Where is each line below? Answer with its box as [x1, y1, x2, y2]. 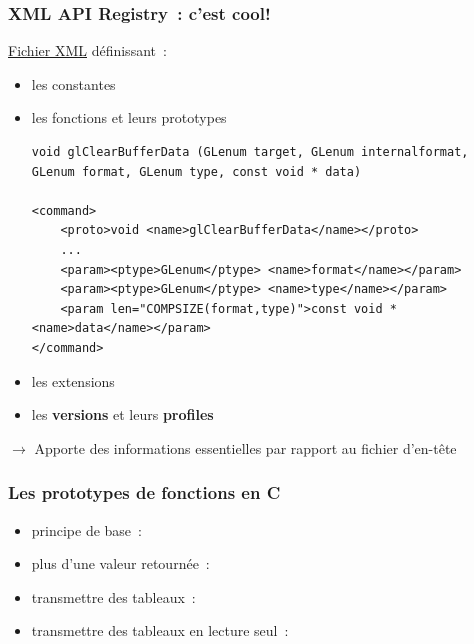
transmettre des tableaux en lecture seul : [31, 620, 289, 641]
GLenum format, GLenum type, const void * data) [31, 164, 362, 179]
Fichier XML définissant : [8, 40, 167, 61]
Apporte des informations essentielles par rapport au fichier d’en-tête [34, 437, 457, 458]
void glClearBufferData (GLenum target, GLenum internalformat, [31, 145, 469, 159]
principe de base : [31, 519, 142, 540]
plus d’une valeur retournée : [31, 553, 210, 574]
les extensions [31, 370, 115, 391]
